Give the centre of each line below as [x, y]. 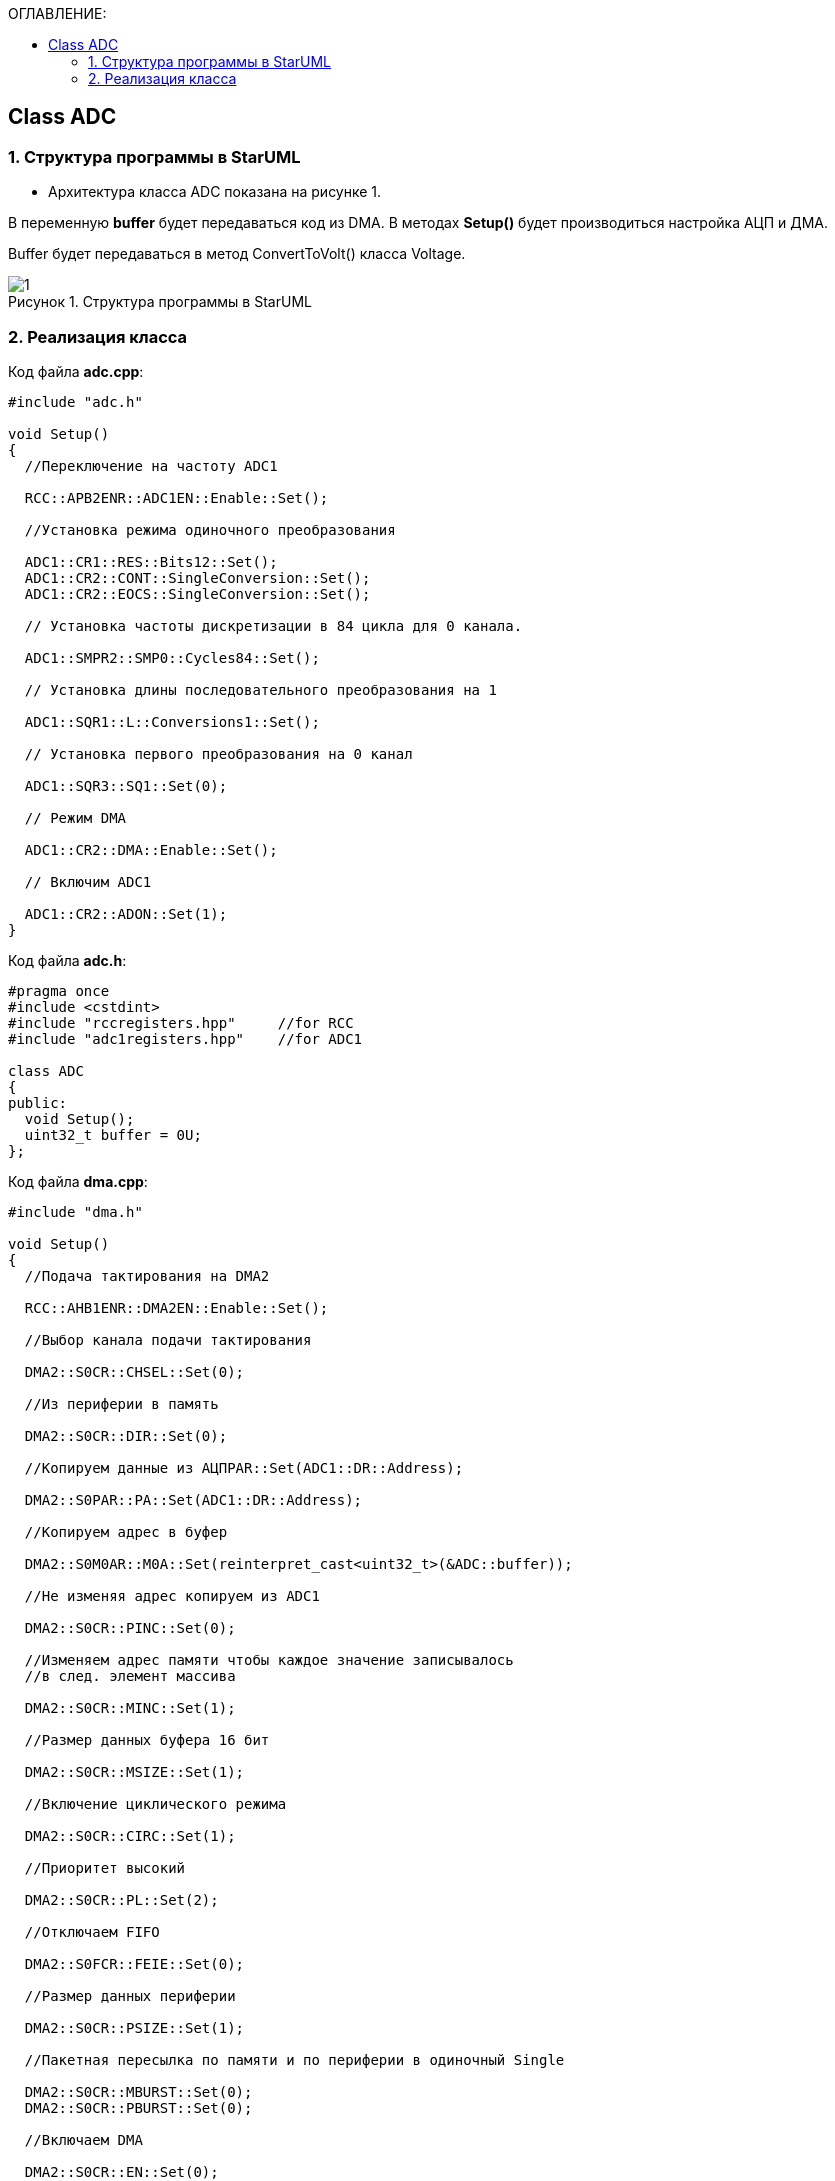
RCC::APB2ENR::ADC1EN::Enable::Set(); [176, 497]
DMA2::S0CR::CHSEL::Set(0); [134, 1371]
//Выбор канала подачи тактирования [168, 1339]
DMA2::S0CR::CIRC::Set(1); [130, 1835]
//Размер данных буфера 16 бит [147, 1739]
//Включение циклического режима [155, 1803]
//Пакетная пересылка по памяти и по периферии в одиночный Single [294, 2059]
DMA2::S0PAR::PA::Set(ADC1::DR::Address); [193, 1499]
